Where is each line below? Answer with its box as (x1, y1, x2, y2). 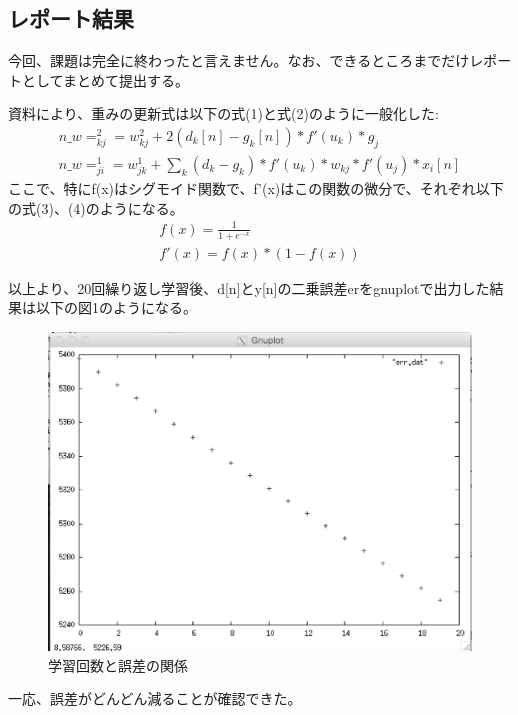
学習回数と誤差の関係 (48, 654, 188, 675)
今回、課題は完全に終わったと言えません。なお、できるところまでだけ (8, 50, 470, 71)
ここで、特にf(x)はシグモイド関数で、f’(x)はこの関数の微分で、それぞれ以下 (8, 178, 504, 198)
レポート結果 (8, 3, 134, 34)
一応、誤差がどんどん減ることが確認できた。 (8, 688, 302, 709)
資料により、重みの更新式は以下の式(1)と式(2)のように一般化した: (8, 103, 439, 124)
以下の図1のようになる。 (35, 297, 197, 318)
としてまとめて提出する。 (21, 69, 189, 90)
